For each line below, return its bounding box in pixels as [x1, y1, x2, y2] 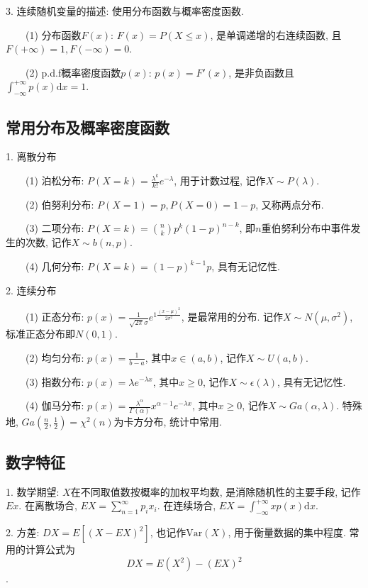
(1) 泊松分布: [25, 173, 84, 188]
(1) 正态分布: [25, 309, 84, 324]
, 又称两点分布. [255, 196, 324, 211]
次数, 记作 [25, 235, 72, 250]
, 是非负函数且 [228, 65, 294, 79]
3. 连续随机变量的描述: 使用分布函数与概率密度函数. [6, 4, 244, 18]
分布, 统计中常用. [143, 414, 222, 429]
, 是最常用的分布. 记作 [181, 309, 283, 324]
